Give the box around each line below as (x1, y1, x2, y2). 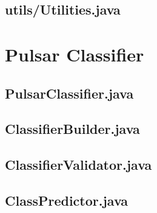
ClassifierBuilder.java (5, 119, 140, 138)
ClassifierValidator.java (5, 155, 152, 174)
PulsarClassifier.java (5, 83, 134, 102)
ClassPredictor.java (5, 190, 129, 209)
